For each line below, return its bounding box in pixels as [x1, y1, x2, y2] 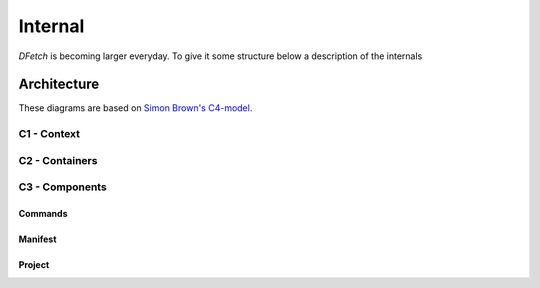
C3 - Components [18, 180, 107, 194]
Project [18, 259, 50, 271]
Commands [18, 208, 69, 220]
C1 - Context [18, 127, 80, 141]
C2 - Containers [18, 153, 98, 167]
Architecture [18, 76, 100, 93]
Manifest [18, 233, 57, 245]
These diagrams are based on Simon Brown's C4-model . [18, 102, 253, 114]
